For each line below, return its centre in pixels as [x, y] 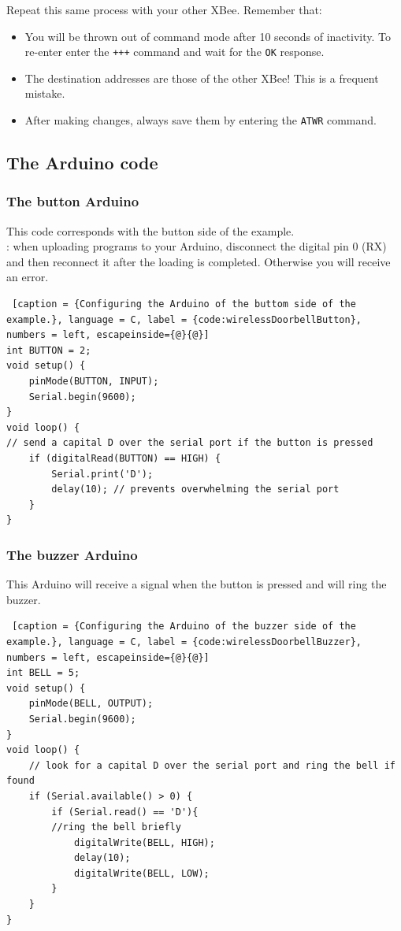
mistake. [45, 93]
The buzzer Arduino [72, 554]
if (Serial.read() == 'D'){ [125, 812]
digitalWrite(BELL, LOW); [141, 873]
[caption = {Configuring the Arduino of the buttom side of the [184, 304]
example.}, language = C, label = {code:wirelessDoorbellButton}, [184, 319]
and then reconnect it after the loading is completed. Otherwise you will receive [199, 261]
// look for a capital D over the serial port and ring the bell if [212, 765]
